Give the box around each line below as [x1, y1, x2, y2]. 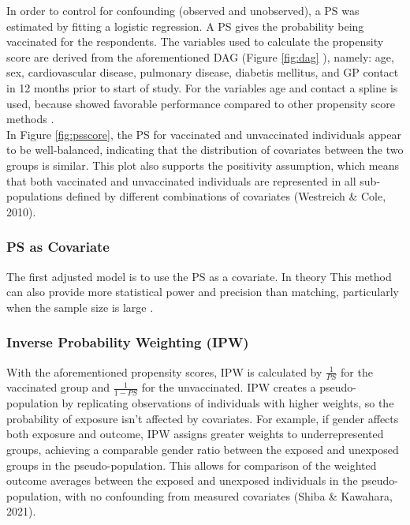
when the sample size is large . [6, 298, 154, 315]
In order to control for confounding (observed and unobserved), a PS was [6, 2, 360, 18]
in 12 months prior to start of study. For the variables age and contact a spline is [6, 79, 398, 96]
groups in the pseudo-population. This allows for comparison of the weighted [6, 456, 377, 473]
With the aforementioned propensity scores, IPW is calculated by [6, 363, 322, 380]
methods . [6, 111, 54, 127]
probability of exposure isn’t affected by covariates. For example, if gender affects [6, 410, 399, 426]
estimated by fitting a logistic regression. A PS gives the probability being [6, 17, 364, 34]
